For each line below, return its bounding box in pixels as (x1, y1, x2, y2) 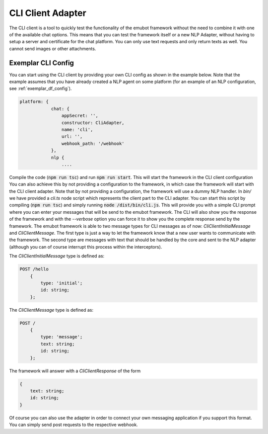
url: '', (61, 134, 83, 139)
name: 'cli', (61, 127, 93, 132)
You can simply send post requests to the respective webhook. (9, 422, 138, 428)
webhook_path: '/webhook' (61, 141, 125, 146)
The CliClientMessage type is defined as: (9, 307, 94, 313)
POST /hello (19, 266, 49, 272)
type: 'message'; (40, 334, 83, 340)
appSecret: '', (61, 113, 99, 119)
